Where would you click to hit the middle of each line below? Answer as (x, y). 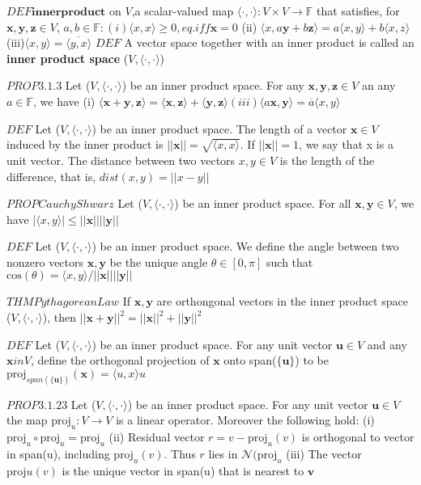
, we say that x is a (346, 144)
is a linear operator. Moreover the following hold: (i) (245, 420)
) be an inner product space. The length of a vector (219, 128)
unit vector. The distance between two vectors (121, 160)
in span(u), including (58, 453)
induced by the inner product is (85, 144)
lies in (223, 453)
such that (290, 261)
